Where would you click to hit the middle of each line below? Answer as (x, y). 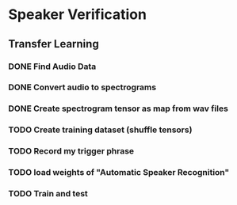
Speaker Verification (77, 15)
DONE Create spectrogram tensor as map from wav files (118, 108)
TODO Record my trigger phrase (71, 151)
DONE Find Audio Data (52, 66)
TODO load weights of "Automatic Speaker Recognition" (119, 173)
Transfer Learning (54, 44)
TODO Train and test (48, 194)
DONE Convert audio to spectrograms (82, 87)
